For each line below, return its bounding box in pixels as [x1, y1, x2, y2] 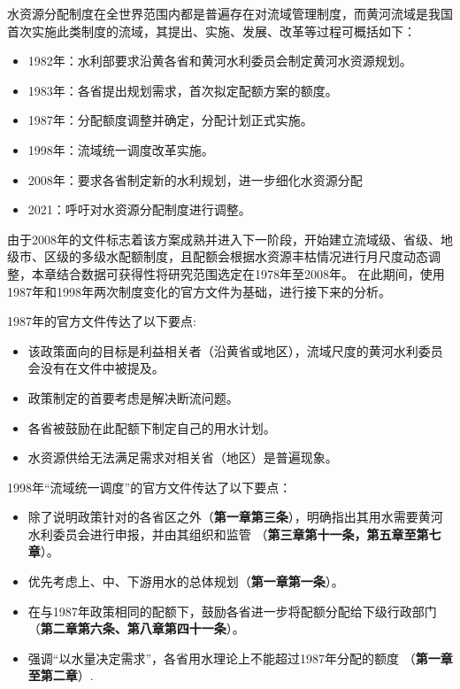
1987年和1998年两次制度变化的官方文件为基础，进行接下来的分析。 [7, 282, 391, 300]
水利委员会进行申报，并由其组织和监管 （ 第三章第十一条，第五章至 [27, 524, 417, 543]
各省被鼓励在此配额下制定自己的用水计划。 [27, 418, 276, 437]
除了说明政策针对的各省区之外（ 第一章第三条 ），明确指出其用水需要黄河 [27, 507, 443, 526]
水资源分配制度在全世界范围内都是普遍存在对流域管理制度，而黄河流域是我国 [7, 4, 453, 22]
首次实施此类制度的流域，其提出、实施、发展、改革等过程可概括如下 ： [7, 21, 416, 40]
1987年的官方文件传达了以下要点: [7, 312, 196, 330]
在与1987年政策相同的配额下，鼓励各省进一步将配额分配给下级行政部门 [27, 601, 437, 620]
